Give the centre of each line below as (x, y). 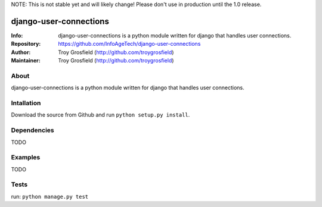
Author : (21, 52)
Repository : (26, 44)
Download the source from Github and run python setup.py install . (100, 115)
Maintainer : (26, 61)
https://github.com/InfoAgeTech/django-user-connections (129, 44)
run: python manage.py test (50, 196)
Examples (26, 158)
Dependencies (33, 130)
